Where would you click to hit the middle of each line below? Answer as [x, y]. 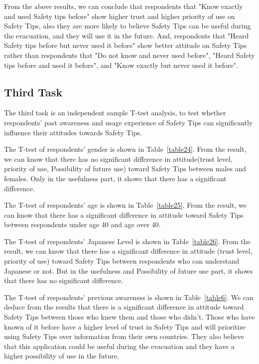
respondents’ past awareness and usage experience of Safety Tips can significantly [129, 122]
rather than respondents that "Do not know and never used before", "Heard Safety [129, 55]
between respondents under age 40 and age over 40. [82, 224]
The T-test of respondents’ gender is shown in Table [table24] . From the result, [125, 149]
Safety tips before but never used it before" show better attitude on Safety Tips [126, 45]
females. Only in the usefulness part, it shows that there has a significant [115, 178]
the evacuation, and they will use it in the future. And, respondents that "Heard [127, 35]
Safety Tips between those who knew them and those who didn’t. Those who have [129, 317]
